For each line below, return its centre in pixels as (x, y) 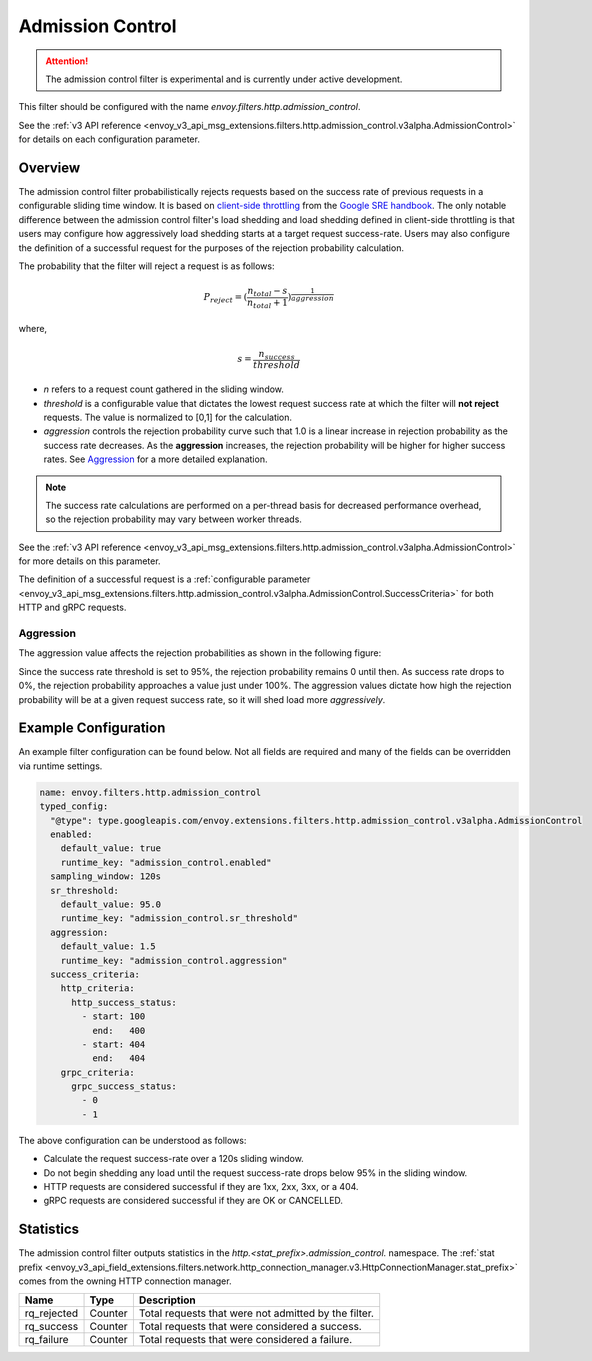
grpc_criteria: (97, 1072)
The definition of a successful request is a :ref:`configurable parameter (164, 579)
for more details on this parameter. (89, 561)
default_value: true (111, 848)
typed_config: (74, 806)
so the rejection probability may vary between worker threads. (173, 519)
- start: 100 (113, 1016)
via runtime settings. (60, 766)
